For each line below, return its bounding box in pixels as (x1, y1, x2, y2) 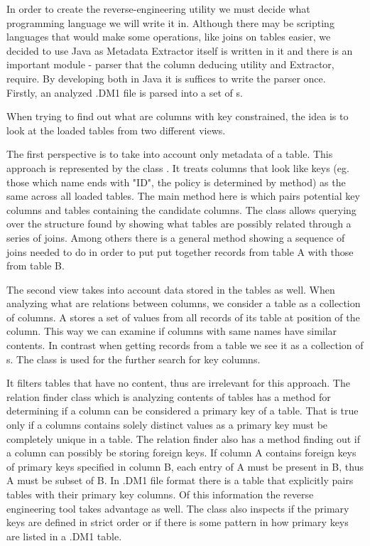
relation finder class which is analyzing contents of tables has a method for (6, 389, 331, 404)
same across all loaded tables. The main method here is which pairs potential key (6, 188, 360, 203)
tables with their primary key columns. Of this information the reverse (6, 487, 314, 501)
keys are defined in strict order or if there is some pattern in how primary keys (6, 515, 349, 530)
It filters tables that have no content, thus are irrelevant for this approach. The (6, 375, 350, 390)
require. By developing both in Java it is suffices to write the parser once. (6, 70, 326, 85)
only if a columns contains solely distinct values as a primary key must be (6, 417, 328, 432)
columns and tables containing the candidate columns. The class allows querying (6, 202, 357, 217)
